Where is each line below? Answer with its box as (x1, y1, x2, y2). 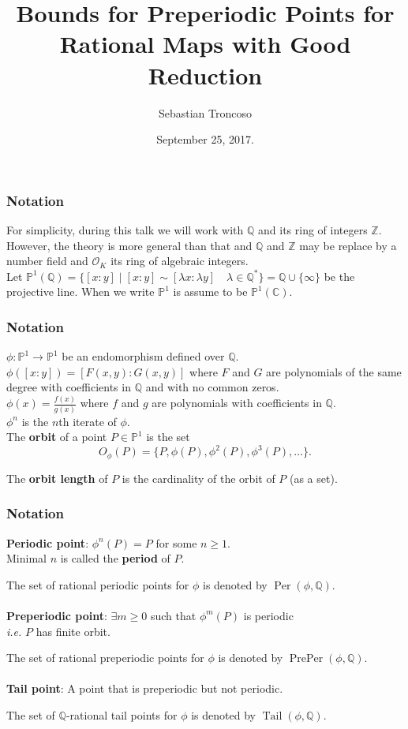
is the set (146, 428, 190, 445)
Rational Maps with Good (59, 28, 351, 60)
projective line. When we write (6, 283, 155, 300)
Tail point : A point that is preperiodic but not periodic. (6, 680, 283, 697)
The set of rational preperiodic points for (6, 649, 204, 666)
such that (150, 607, 197, 623)
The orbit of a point (6, 428, 107, 445)
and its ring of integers (258, 221, 368, 237)
